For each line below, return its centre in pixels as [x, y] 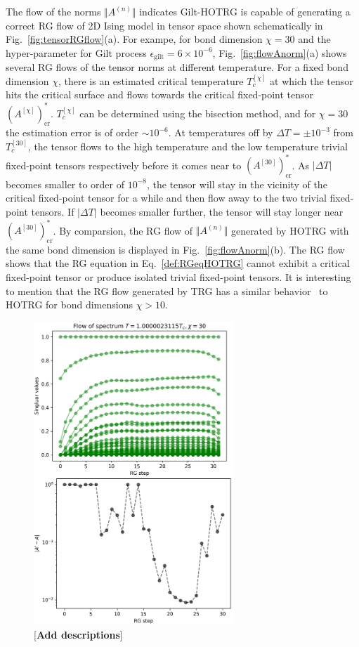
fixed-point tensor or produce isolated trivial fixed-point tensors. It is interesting [178, 277]
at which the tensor [312, 80]
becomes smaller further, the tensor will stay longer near [222, 211]
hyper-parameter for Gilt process [76, 52]
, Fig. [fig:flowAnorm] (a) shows [280, 52]
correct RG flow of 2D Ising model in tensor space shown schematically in [164, 25]
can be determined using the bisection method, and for [198, 113]
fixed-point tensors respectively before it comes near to [124, 164]
